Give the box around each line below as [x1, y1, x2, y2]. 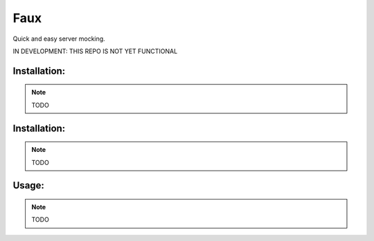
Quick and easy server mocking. [12, 35, 105, 43]
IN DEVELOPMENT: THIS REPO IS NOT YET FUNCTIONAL [12, 47, 178, 55]
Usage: [12, 180, 45, 191]
